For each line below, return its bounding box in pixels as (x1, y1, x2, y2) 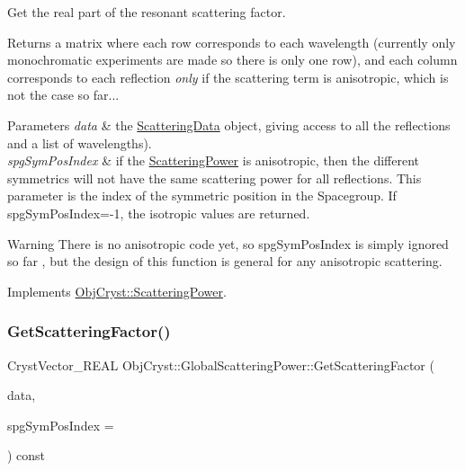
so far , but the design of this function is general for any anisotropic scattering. (7, 252, 443, 271)
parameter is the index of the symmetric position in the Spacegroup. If (7, 186, 397, 205)
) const (7, 446, 46, 465)
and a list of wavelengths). (7, 133, 152, 152)
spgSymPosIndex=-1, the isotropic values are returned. (7, 203, 310, 222)
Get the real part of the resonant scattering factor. (7, 3, 286, 21)
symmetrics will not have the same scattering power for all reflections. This (7, 168, 422, 187)
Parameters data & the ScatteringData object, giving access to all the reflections (7, 115, 451, 134)
